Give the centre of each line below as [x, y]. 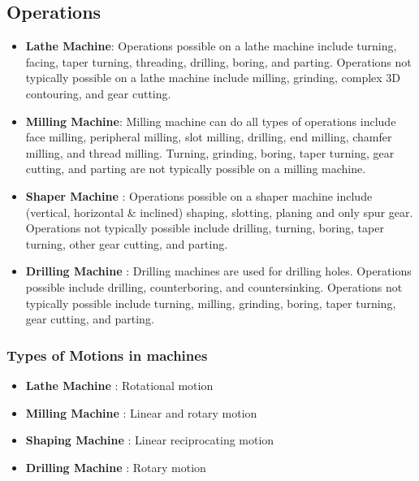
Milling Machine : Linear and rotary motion [141, 412]
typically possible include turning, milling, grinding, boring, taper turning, [211, 303]
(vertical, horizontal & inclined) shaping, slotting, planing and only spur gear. [219, 212]
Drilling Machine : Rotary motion [116, 467]
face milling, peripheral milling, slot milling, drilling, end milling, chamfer [209, 137]
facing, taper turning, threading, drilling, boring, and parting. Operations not [218, 61]
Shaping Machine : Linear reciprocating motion [150, 440]
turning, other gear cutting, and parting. [127, 243]
